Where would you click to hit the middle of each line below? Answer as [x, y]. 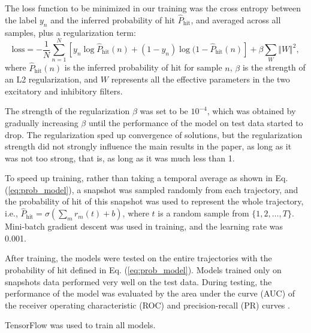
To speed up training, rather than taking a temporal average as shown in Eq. [147, 178]
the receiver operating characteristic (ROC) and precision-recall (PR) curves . [147, 305]
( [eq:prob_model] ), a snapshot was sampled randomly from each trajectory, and [152, 189]
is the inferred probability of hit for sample [143, 67]
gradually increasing [42, 122]
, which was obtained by [251, 111]
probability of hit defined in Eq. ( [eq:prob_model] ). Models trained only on [143, 270]
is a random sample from [203, 213]
